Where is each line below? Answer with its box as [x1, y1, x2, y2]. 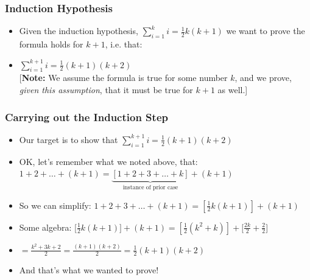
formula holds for [19, 38, 83, 51]
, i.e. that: [105, 38, 143, 51]
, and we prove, [234, 71, 292, 84]
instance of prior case [122, 184, 178, 191]
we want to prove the [226, 24, 305, 37]
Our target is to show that [19, 133, 118, 145]
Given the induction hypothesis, [19, 24, 138, 37]
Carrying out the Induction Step [5, 109, 168, 124]
